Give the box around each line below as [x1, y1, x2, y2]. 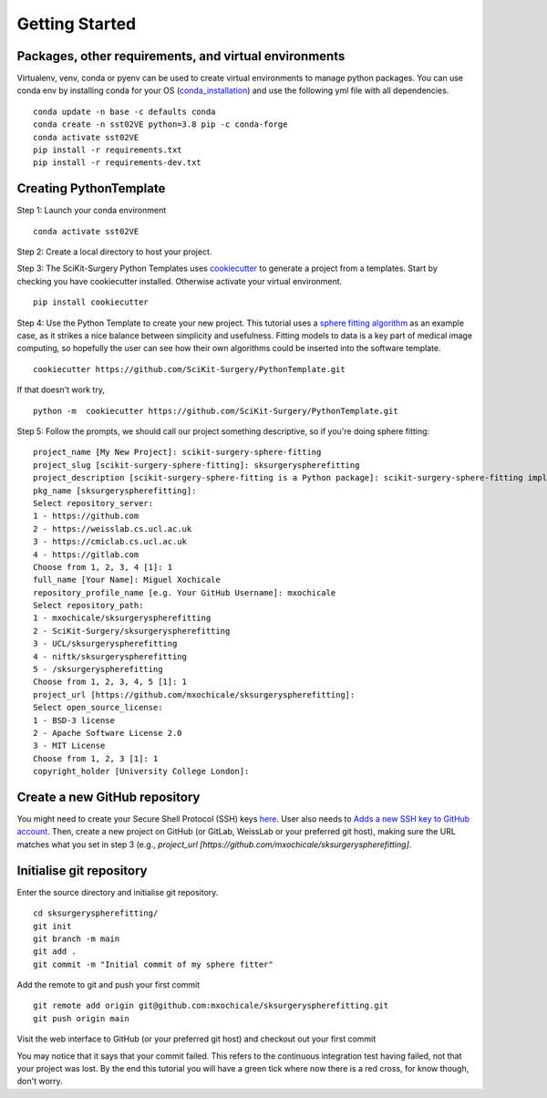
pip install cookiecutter [33, 297, 150, 307]
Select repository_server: [33, 498, 154, 508]
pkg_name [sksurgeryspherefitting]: [33, 485, 197, 496]
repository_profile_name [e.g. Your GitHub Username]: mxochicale [33, 587, 336, 597]
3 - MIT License [33, 741, 106, 751]
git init [33, 921, 72, 931]
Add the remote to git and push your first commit [16, 979, 201, 990]
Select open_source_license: [33, 702, 163, 713]
